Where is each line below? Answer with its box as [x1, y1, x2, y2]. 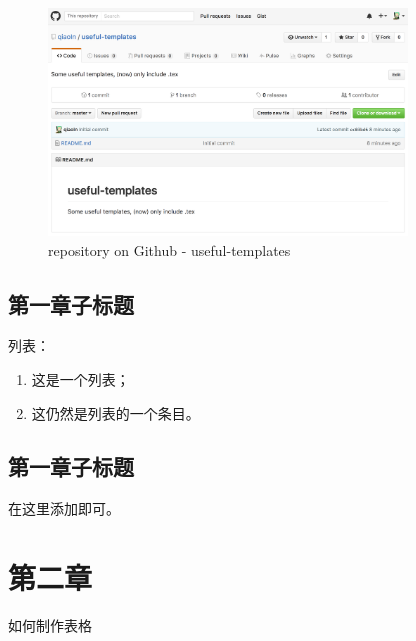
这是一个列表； [31, 368, 130, 389]
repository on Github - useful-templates [48, 239, 291, 260]
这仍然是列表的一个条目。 [31, 402, 200, 423]
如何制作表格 [8, 615, 92, 636]
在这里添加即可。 [8, 498, 120, 519]
